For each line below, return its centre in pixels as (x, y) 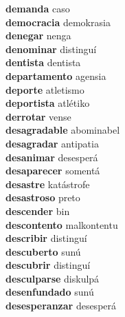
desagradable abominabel (63, 130)
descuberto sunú (43, 251)
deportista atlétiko (48, 103)
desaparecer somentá (53, 171)
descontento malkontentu (62, 224)
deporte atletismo (45, 89)
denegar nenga (38, 35)
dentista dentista (43, 62)
